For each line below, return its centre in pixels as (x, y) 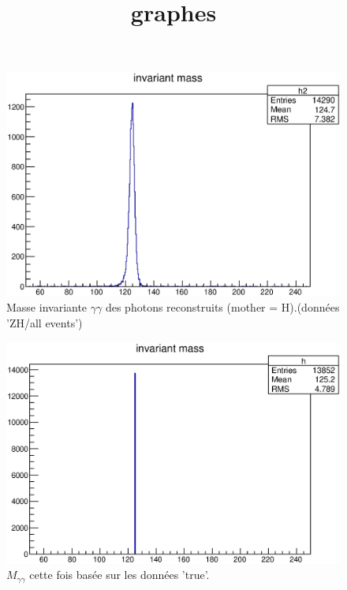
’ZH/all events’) (45, 323)
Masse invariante (47, 307)
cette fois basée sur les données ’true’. (119, 575)
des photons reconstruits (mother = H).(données (222, 307)
